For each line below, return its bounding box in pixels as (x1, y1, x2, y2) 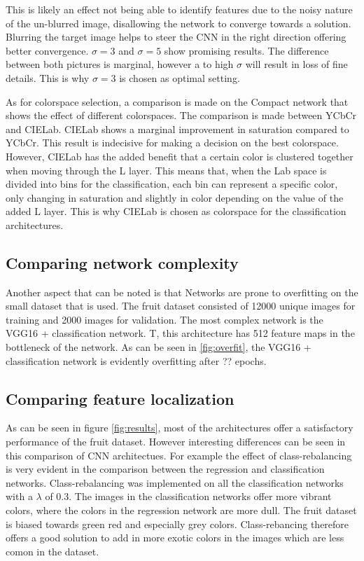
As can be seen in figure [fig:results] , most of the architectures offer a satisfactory (6, 420, 353, 435)
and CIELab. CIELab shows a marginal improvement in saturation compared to (6, 121, 349, 136)
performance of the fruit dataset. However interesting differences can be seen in (6, 434, 346, 449)
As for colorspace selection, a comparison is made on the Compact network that (6, 94, 349, 109)
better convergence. (6, 43, 89, 57)
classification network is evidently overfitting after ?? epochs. (6, 353, 267, 368)
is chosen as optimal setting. (119, 70, 240, 85)
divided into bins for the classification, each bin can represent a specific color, (6, 176, 338, 191)
